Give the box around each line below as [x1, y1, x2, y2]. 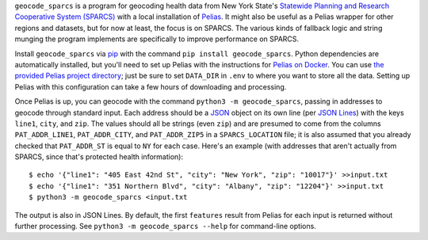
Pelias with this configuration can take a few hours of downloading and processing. [14, 82, 287, 91]
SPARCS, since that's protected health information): [14, 152, 184, 162]
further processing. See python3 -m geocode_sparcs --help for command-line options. [14, 222, 316, 231]
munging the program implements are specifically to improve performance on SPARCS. [14, 34, 300, 44]
